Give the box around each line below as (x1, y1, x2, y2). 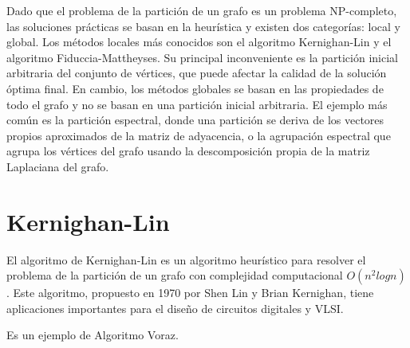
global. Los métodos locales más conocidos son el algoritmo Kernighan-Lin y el (6, 33, 392, 50)
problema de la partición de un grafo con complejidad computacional (6, 267, 343, 283)
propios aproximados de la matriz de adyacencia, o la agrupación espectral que (6, 127, 391, 143)
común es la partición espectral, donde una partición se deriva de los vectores (6, 111, 384, 128)
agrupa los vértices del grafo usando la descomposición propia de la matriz (6, 143, 370, 159)
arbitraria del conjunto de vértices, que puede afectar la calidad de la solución (6, 65, 387, 81)
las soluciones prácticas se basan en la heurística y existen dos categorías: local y (6, 18, 400, 34)
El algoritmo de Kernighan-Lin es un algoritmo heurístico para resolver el (6, 251, 366, 268)
